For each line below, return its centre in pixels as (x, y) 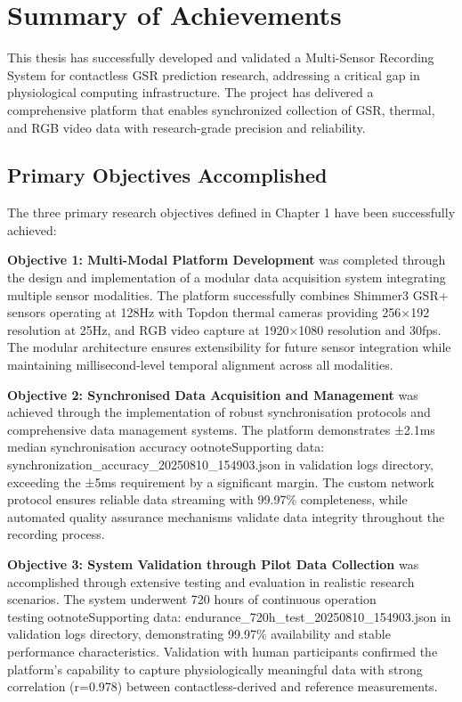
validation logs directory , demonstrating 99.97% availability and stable (199, 634)
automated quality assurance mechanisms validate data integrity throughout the (226, 516)
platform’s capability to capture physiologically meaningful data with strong (215, 669)
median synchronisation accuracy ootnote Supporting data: (166, 447)
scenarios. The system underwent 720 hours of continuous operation (192, 599)
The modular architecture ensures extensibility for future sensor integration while (229, 347)
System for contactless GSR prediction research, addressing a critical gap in (214, 74)
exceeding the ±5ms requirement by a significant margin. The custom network (221, 482)
